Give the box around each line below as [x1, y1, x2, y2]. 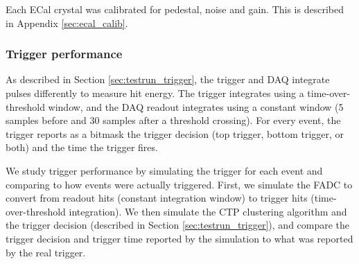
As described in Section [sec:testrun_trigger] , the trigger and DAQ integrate [6, 72, 330, 87]
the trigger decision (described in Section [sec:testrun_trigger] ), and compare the [6, 218, 350, 232]
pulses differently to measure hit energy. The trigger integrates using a [6, 86, 304, 100]
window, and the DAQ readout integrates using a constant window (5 [48, 99, 344, 114]
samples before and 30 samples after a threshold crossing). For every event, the [6, 113, 341, 127]
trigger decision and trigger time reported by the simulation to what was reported [6, 231, 353, 245]
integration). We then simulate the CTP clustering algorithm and [69, 204, 347, 218]
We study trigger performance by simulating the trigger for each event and [6, 163, 323, 177]
